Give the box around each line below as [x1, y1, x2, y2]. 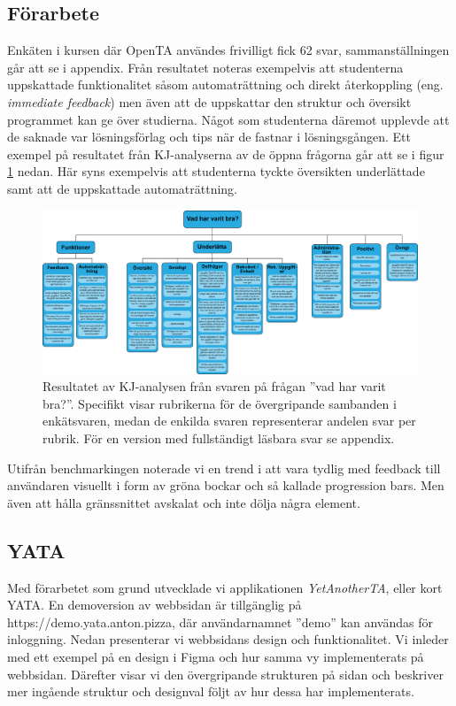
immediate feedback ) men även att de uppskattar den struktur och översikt [7, 92, 412, 111]
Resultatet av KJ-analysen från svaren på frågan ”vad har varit [43, 377, 386, 395]
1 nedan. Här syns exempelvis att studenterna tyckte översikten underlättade [7, 162, 425, 180]
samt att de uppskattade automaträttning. [7, 179, 237, 197]
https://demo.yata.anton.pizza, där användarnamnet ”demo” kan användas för [7, 612, 433, 631]
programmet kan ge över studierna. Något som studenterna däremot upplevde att [7, 110, 450, 128]
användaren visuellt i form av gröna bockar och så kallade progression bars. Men [7, 476, 444, 495]
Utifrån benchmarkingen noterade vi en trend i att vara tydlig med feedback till [7, 458, 441, 477]
